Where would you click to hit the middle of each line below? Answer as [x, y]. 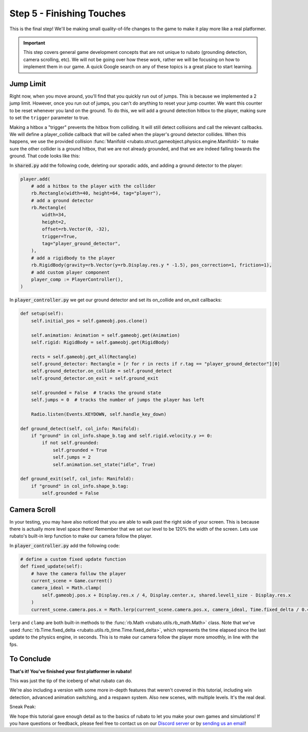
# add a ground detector [62, 200]
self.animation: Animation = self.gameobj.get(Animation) [105, 335]
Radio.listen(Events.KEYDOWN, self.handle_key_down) [99, 414]
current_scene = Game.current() [72, 581]
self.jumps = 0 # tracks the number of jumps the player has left [118, 400]
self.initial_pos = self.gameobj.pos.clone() [89, 321]
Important [34, 43]
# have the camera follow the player [79, 573]
